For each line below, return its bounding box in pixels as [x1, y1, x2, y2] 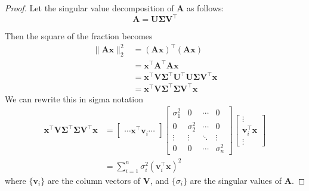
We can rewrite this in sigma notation [5, 92, 144, 105]
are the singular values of [190, 174, 282, 186]
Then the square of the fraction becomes [5, 30, 153, 42]
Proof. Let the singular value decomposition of [5, 2, 174, 14]
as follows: [186, 2, 224, 14]
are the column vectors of [47, 174, 141, 186]
